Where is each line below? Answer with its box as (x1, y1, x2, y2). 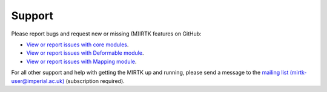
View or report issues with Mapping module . (26, 58, 137, 65)
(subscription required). (65, 77, 125, 84)
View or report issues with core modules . (26, 41, 129, 48)
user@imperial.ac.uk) (11, 77, 65, 84)
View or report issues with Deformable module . (26, 49, 144, 57)
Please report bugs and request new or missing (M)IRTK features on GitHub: (11, 30, 202, 37)
